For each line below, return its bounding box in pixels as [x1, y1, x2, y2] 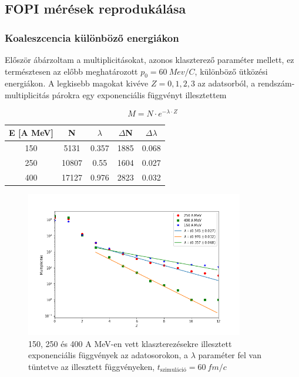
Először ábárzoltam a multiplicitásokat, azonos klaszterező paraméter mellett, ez [5, 54, 294, 65]
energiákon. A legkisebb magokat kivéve [5, 77, 149, 89]
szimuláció [160, 367, 186, 373]
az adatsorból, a [197, 77, 256, 89]
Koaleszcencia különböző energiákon [5, 30, 179, 45]
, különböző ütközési [194, 65, 268, 77]
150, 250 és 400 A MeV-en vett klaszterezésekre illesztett [28, 337, 232, 349]
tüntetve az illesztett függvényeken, [28, 360, 155, 372]
